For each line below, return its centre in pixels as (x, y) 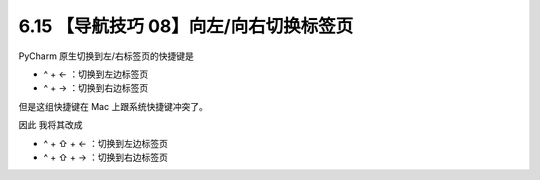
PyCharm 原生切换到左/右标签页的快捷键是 (106, 56)
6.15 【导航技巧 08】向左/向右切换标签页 (186, 26)
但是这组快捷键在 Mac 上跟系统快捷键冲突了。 (113, 106)
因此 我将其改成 (50, 125)
